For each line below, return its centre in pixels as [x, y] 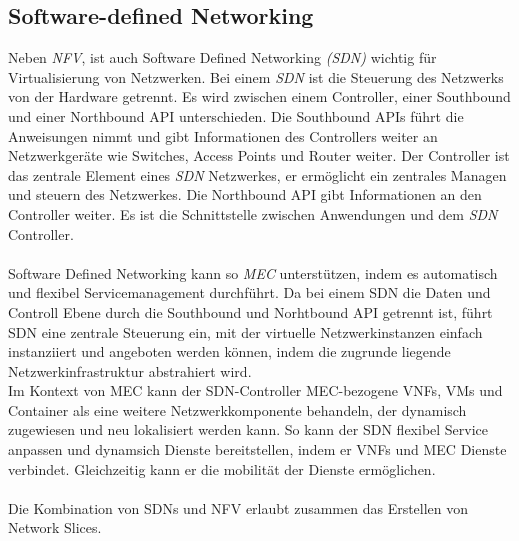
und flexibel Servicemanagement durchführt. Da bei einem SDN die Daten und [249, 292]
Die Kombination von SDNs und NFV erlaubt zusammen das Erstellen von [238, 507]
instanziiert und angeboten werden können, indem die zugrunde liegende [229, 351]
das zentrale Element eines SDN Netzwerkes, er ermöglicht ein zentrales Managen [257, 174]
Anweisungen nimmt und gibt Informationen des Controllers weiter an [223, 135]
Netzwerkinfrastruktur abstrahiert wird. [130, 370]
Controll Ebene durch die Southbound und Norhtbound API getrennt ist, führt [250, 311]
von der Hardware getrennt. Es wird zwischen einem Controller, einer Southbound [259, 96]
